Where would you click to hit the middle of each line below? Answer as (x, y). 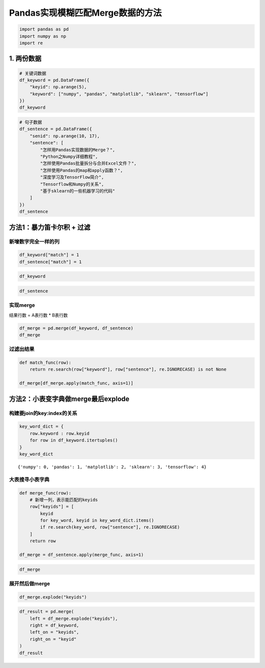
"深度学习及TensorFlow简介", (72, 177)
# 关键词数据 (33, 73)
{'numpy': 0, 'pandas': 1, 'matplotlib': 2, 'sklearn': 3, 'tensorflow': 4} (112, 467)
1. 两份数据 (25, 59)
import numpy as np (43, 36)
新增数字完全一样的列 (34, 242)
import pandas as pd (44, 29)
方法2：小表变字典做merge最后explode (69, 399)
